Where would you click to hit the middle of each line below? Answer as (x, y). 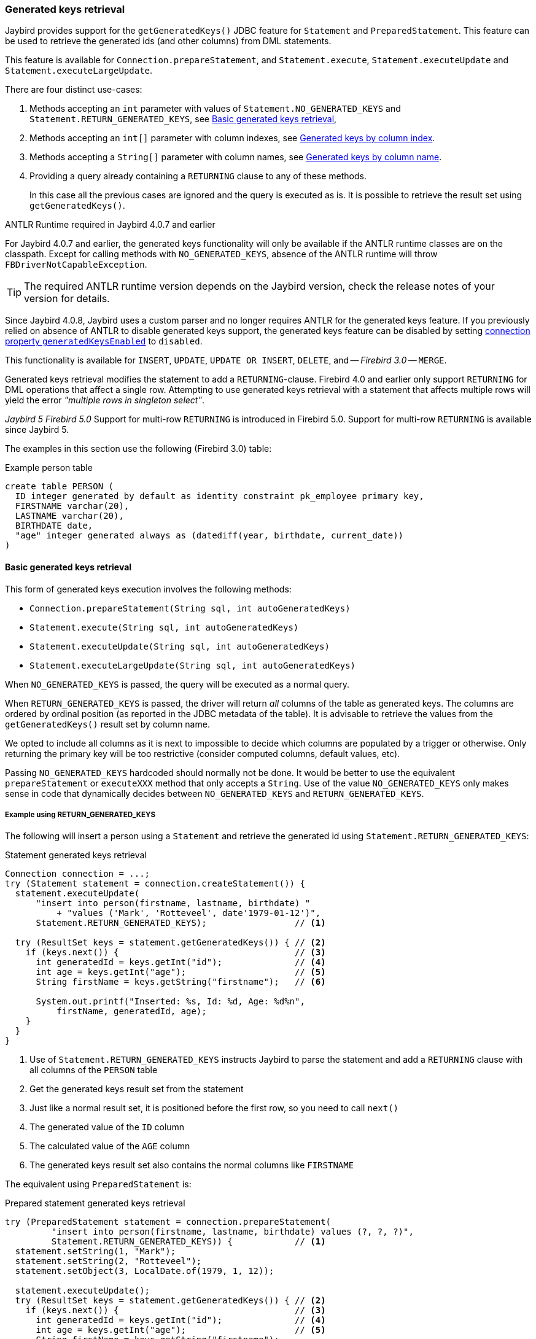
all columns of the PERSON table (94, 1070)
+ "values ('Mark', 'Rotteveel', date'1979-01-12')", (189, 913)
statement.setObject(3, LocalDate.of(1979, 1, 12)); (145, 1271)
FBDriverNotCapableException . (76, 265)
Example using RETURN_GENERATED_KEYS (80, 814)
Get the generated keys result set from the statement (137, 1089)
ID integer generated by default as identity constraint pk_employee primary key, (219, 496)
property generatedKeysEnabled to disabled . (104, 341)
